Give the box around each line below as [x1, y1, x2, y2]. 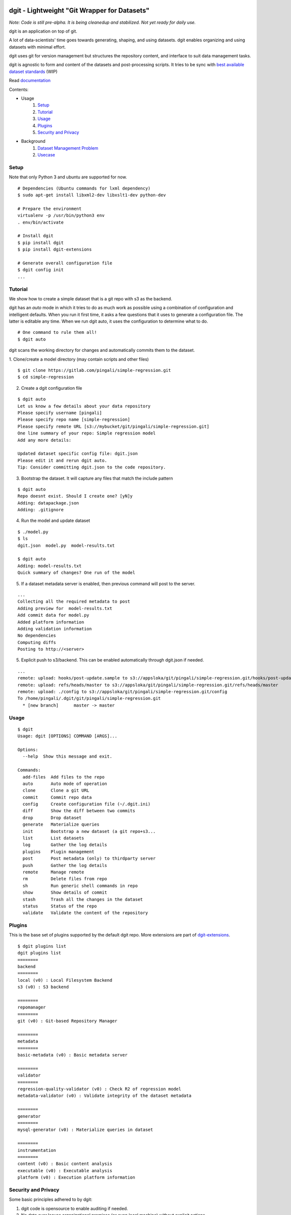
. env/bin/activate [17, 219, 64, 225]
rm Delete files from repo [22, 876, 108, 882]
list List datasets [22, 835, 84, 841]
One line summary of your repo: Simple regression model [17, 431, 156, 436]
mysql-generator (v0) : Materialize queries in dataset [17, 1127, 153, 1132]
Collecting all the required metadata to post [17, 599, 130, 605]
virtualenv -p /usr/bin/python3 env [17, 213, 105, 218]
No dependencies [17, 633, 56, 639]
